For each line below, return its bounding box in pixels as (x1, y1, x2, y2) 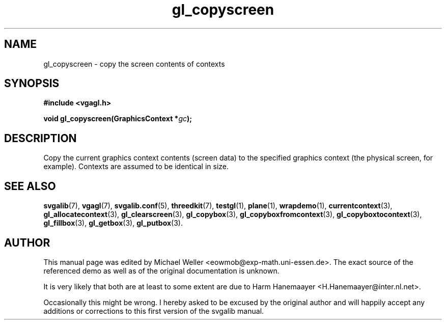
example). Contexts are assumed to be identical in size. (43, 162, 229, 171)
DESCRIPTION (4, 131, 77, 145)
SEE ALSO (4, 179, 56, 193)
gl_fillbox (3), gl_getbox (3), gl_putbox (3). (43, 219, 183, 228)
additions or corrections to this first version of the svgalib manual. (43, 306, 264, 315)
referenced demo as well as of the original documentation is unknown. (43, 266, 280, 275)
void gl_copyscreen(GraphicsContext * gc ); (43, 114, 192, 123)
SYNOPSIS (4, 77, 60, 90)
